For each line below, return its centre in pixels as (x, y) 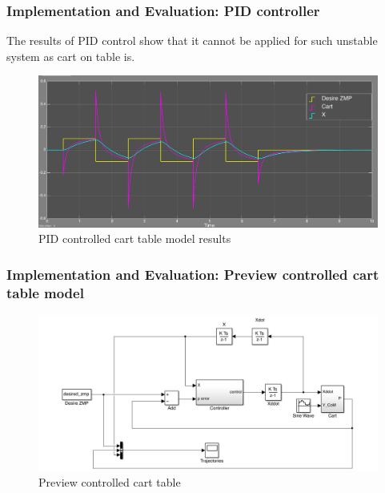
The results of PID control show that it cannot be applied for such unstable (192, 40)
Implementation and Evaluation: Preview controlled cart (193, 274)
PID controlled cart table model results (135, 238)
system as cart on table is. (71, 56)
